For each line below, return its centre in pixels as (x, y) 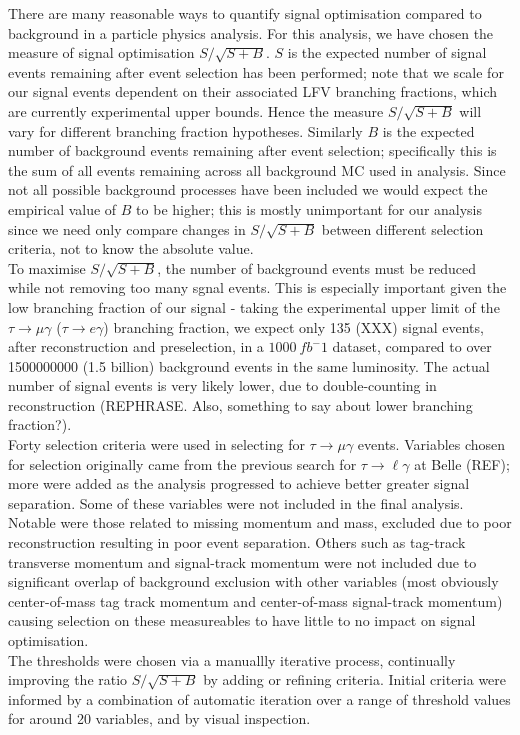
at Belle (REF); (462, 463)
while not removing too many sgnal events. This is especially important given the (257, 287)
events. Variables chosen (431, 444)
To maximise (47, 267)
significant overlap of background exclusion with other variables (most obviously (253, 581)
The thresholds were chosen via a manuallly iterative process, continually (232, 659)
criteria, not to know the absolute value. (131, 248)
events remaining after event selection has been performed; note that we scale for (256, 71)
